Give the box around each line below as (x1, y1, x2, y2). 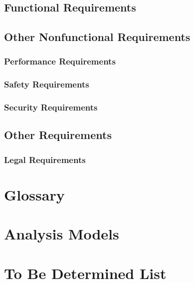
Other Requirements (4, 127, 112, 142)
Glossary (4, 184, 65, 204)
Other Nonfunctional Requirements (4, 29, 191, 44)
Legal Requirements (4, 153, 86, 165)
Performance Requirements (4, 55, 116, 67)
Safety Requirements (4, 78, 89, 90)
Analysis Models (4, 223, 119, 244)
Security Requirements (4, 101, 98, 113)
